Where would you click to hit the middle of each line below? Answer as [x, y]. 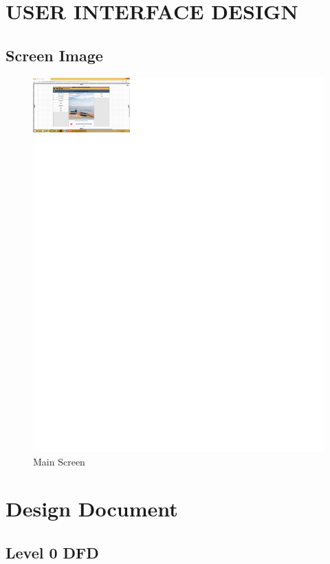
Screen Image [54, 55]
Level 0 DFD [52, 552]
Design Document [92, 509]
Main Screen [59, 461]
